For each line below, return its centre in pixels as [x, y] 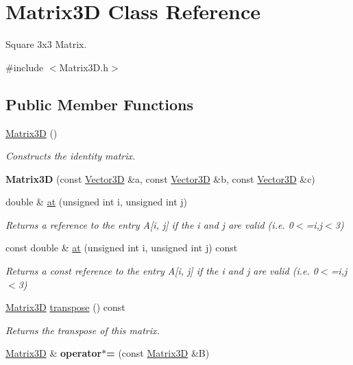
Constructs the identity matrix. [71, 156]
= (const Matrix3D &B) [158, 353]
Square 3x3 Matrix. [46, 44]
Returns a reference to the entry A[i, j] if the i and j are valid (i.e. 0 [149, 224]
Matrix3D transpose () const [65, 307]
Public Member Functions [99, 104]
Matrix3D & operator [54, 353]
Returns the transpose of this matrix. [83, 330]
